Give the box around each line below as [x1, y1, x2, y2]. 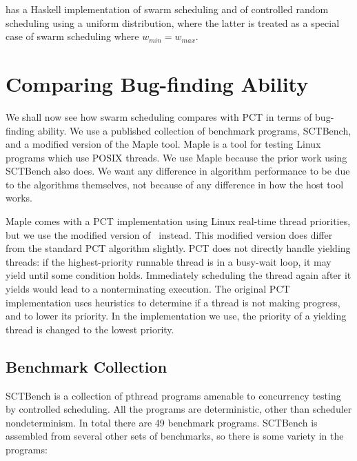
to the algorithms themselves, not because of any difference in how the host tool [6, 177, 344, 191]
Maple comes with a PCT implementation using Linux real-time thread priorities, [6, 214, 351, 228]
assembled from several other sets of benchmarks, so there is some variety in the [6, 429, 344, 443]
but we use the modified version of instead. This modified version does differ [6, 227, 333, 242]
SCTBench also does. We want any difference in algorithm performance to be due [6, 164, 350, 178]
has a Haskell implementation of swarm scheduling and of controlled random [6, 2, 329, 16]
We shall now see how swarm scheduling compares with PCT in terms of [6, 109, 312, 124]
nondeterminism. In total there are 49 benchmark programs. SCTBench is [6, 415, 318, 429]
